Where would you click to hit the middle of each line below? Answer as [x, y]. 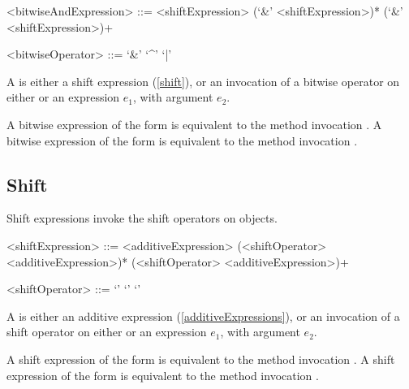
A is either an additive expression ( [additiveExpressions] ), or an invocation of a [203, 316]
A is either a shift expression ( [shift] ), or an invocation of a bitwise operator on [203, 81]
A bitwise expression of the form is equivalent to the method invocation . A [194, 124]
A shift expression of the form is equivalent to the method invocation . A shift [201, 359]
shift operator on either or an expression [107, 332]
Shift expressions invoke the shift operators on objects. [142, 218]
